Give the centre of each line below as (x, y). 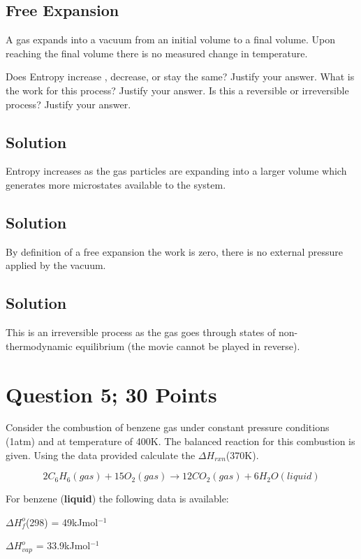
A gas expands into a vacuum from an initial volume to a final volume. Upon (170, 39)
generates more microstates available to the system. (116, 184)
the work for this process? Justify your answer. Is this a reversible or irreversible (177, 90)
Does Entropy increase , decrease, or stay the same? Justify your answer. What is (180, 77)
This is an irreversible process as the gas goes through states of (141, 332)
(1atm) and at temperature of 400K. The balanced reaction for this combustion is (180, 441)
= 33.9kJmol (63, 545)
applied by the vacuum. (56, 265)
